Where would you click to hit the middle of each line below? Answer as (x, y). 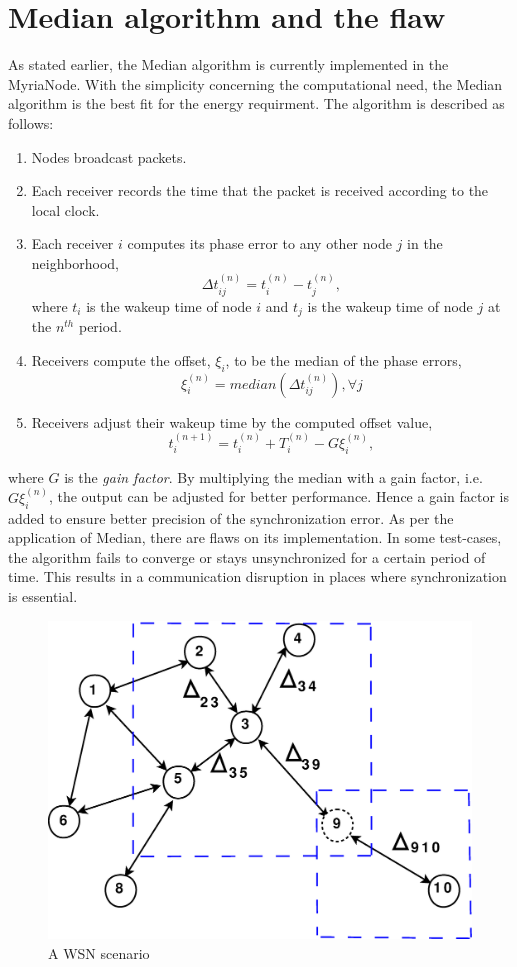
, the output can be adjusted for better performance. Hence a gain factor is (278, 496)
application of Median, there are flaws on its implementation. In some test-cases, (255, 537)
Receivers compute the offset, (121, 359)
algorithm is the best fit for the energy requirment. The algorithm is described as (256, 103)
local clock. (65, 209)
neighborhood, (75, 262)
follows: (31, 122)
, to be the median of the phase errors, (343, 359)
